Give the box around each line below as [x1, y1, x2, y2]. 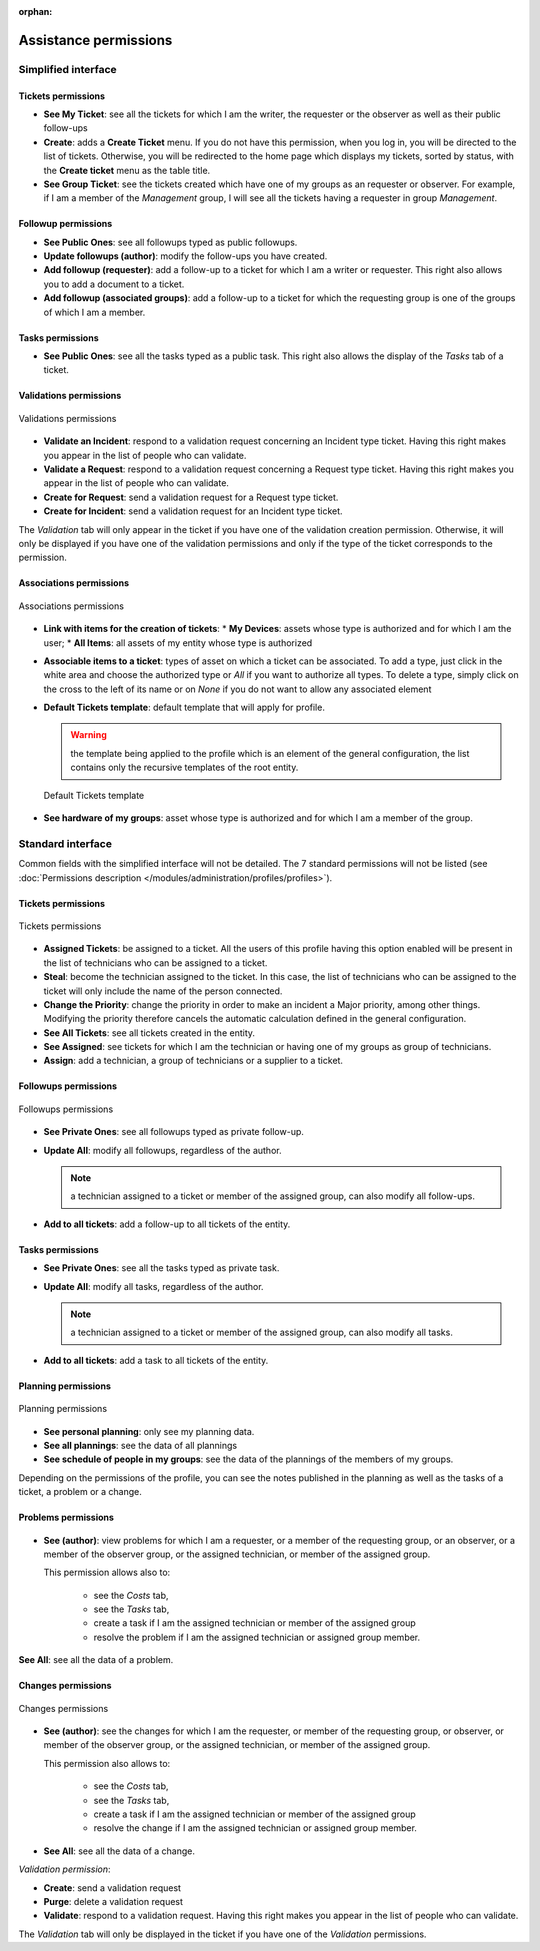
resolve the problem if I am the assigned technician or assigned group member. [93, 1631, 421, 1643]
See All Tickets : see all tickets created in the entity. [43, 1026, 255, 1039]
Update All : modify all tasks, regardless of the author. [43, 1280, 264, 1292]
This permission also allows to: [43, 1757, 171, 1769]
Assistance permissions [18, 31, 173, 49]
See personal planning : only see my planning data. [43, 1425, 255, 1437]
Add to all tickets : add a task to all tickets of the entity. [43, 1354, 269, 1366]
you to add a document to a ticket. [43, 278, 185, 290]
